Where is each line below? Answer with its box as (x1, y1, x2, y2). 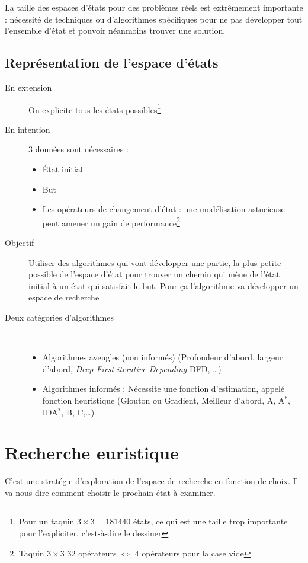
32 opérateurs (67, 546, 117, 559)
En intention (5, 123, 50, 135)
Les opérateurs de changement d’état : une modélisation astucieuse (42, 203, 285, 215)
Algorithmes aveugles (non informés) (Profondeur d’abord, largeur (42, 351, 283, 363)
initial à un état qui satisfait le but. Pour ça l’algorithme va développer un (28, 279, 299, 292)
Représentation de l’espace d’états (5, 53, 219, 72)
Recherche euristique (5, 440, 179, 465)
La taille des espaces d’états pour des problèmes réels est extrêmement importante (5, 1, 303, 13)
